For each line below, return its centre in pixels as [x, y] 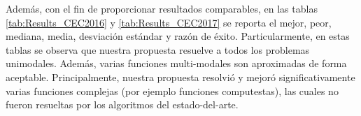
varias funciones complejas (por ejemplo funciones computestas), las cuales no [172, 90]
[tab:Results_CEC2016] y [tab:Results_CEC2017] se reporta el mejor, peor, [169, 22]
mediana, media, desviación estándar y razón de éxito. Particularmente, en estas [178, 36]
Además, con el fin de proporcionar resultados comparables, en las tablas [162, 8]
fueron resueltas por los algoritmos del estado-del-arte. [122, 104]
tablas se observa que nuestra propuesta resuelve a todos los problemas [158, 49]
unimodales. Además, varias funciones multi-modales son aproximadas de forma [176, 63]
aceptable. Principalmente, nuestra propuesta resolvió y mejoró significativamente [180, 77]
